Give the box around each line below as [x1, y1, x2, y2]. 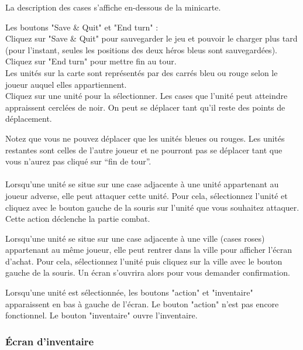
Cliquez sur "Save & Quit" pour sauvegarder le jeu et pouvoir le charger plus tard [5, 32, 298, 44]
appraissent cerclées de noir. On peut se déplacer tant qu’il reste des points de [5, 101, 285, 113]
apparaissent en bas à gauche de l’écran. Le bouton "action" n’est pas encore [5, 297, 279, 310]
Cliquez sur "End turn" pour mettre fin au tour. [5, 55, 177, 67]
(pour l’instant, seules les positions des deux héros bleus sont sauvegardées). [5, 43, 277, 56]
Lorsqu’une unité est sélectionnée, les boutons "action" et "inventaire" [5, 286, 253, 298]
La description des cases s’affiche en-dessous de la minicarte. [5, 1, 221, 13]
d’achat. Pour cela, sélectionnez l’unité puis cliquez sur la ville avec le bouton [5, 255, 283, 267]
